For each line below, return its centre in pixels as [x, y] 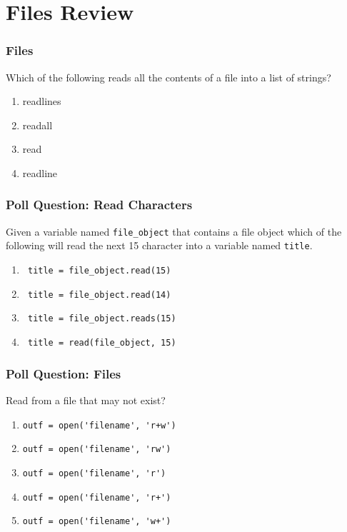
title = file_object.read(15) [99, 271]
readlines [42, 101]
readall [37, 125]
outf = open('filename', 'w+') [97, 522]
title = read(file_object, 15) [102, 343]
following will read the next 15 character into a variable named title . [159, 245]
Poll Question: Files [64, 373]
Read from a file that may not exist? [86, 400]
